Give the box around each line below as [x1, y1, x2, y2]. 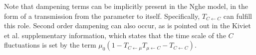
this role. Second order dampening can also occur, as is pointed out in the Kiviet [4, 20, 251, 31]
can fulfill [223, 10, 252, 21]
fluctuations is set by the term [4, 40, 96, 50]
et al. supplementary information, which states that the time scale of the [4, 30, 226, 40]
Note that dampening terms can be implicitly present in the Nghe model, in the [4, 1, 249, 11]
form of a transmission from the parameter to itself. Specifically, [4, 10, 200, 21]
